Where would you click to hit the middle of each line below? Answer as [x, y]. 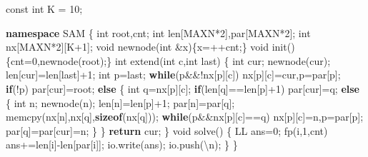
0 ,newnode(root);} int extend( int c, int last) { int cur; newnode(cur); [181, 60]
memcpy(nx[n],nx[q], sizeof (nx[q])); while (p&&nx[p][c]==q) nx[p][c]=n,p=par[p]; [185, 117]
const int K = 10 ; [44, 9]
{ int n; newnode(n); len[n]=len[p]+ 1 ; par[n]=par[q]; [120, 102]
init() [283, 47]
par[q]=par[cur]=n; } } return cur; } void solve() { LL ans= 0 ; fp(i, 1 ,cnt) [167, 130]
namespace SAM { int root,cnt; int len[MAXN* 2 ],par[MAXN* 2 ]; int [158, 32]
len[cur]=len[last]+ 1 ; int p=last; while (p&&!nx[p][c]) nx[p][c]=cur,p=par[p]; [173, 75]
